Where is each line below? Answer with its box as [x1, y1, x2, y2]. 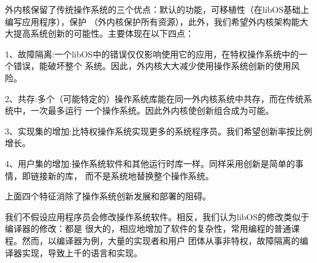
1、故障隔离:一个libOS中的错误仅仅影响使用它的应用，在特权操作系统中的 [5, 47, 299, 60]
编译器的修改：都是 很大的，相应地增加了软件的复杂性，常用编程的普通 [5, 222, 291, 235]
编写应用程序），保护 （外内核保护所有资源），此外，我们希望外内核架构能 [5, 15, 300, 28]
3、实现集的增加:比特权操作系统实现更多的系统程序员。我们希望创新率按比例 [5, 124, 312, 137]
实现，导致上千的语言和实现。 [21, 246, 142, 259]
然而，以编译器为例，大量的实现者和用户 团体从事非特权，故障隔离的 [21, 234, 300, 246]
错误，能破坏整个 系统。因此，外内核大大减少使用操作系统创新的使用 [13, 59, 291, 72]
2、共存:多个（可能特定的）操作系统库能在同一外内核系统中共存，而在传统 [5, 92, 304, 105]
